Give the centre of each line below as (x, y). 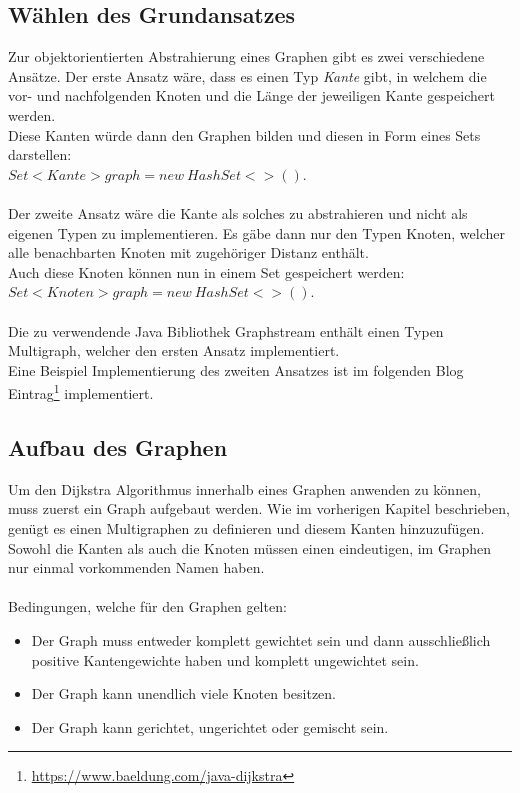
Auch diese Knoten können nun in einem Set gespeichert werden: (206, 271)
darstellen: (40, 154)
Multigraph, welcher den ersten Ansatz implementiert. (174, 350)
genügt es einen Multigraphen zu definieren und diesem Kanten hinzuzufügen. (246, 527)
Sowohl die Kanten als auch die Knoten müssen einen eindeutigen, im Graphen (249, 547)
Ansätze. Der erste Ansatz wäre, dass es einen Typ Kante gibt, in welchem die (247, 75)
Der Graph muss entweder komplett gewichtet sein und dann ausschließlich (261, 639)
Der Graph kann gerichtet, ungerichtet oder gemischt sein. (210, 726)
